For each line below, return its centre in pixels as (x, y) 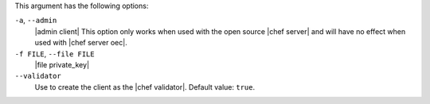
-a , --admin (36, 21)
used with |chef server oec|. (81, 43)
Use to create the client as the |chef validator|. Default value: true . (145, 87)
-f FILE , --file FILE (55, 54)
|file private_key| (62, 64)
